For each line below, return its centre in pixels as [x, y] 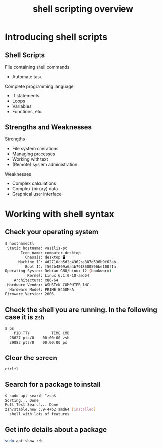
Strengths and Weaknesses [49, 127]
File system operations [35, 148]
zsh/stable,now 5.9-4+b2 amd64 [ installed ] [51, 409]
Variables [22, 106]
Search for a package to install [53, 384]
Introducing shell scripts [56, 37]
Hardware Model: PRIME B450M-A [42, 290]
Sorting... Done [22, 401]
